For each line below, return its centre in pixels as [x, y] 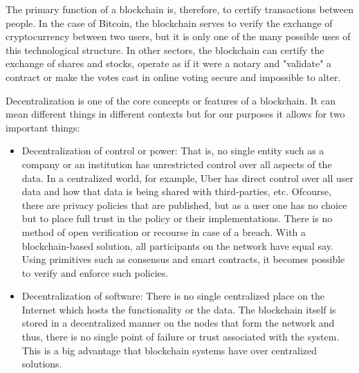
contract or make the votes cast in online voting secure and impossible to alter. [173, 76]
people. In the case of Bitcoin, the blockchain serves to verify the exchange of [169, 22]
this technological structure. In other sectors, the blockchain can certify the [165, 49]
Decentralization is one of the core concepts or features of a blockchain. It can [171, 100]
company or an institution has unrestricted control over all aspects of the [177, 164]
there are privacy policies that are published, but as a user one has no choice [184, 204]
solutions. [42, 364]
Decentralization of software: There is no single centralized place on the [173, 296]
